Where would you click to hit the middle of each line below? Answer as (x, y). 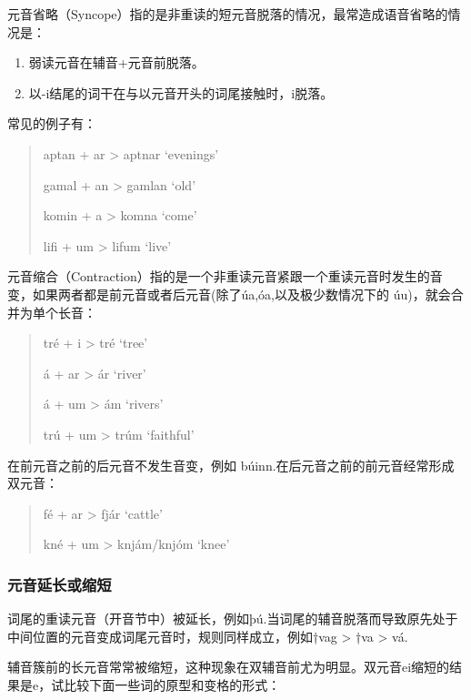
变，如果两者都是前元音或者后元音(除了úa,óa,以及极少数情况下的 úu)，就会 (229, 294)
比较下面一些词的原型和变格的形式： (172, 684)
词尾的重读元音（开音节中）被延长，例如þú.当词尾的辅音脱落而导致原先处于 (233, 619)
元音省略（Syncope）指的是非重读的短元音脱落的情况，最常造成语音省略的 (228, 14)
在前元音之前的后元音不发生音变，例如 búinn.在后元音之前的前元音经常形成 (231, 465)
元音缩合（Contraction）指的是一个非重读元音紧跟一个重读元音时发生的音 (225, 276)
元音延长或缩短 (60, 584)
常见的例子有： (52, 123)
